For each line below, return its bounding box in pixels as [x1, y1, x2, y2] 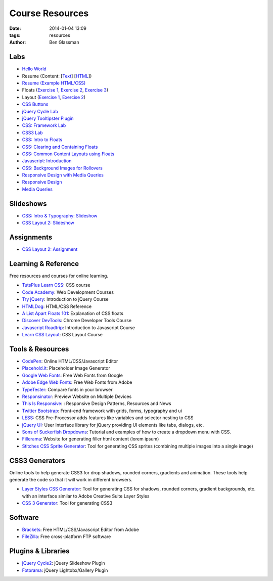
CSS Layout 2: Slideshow [22, 220, 74, 226]
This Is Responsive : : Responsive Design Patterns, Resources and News [22, 400, 171, 407]
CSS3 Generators [9, 456, 66, 465]
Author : [9, 39, 26, 46]
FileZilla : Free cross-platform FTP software [22, 533, 111, 540]
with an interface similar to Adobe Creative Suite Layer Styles [22, 493, 150, 499]
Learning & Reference [9, 259, 79, 268]
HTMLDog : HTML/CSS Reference [22, 303, 92, 309]
